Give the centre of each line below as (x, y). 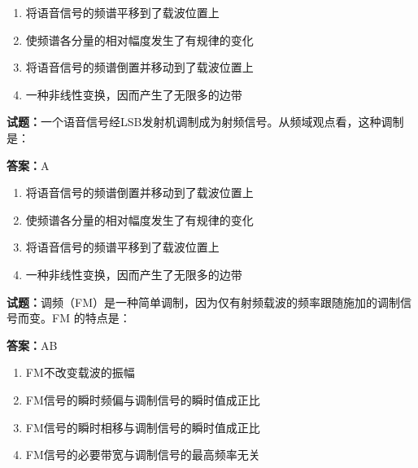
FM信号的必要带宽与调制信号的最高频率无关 (143, 455)
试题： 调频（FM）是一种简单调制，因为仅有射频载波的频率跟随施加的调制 (203, 302)
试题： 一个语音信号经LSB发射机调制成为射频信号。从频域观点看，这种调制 (205, 122)
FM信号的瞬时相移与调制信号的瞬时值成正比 (143, 427)
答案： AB (32, 345)
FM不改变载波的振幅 (80, 372)
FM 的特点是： (91, 318)
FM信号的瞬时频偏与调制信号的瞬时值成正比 (143, 399)
